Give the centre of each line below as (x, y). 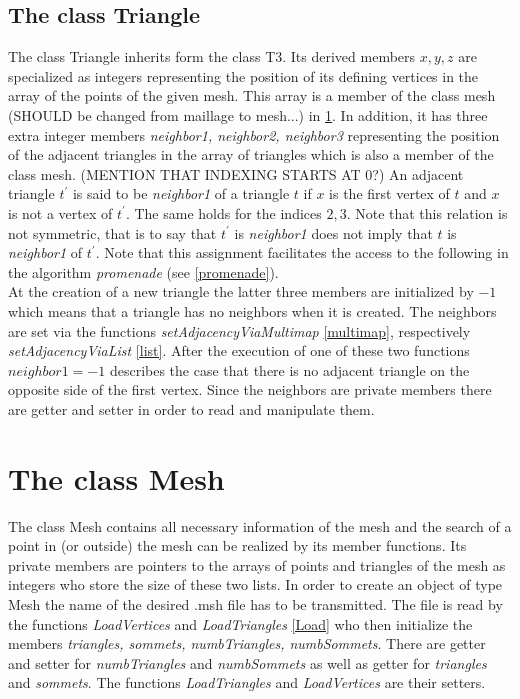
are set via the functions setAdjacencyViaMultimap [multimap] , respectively (239, 330)
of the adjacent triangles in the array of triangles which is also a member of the (251, 154)
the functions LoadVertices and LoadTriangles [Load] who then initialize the (240, 623)
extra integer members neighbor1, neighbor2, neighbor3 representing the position (254, 134)
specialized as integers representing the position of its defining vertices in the (243, 75)
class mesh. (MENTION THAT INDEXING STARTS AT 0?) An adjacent (236, 173)
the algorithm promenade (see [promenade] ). (143, 271)
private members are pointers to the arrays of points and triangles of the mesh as (257, 564)
